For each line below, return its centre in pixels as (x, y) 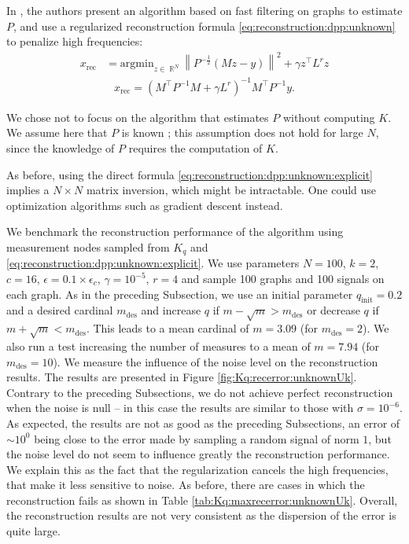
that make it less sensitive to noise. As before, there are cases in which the (186, 485)
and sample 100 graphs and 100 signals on (283, 279)
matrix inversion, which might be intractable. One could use (231, 190)
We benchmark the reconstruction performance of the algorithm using (175, 232)
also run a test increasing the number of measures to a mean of (158, 346)
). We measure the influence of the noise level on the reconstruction (216, 361)
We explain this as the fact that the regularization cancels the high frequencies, (197, 469)
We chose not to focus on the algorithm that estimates (138, 117)
